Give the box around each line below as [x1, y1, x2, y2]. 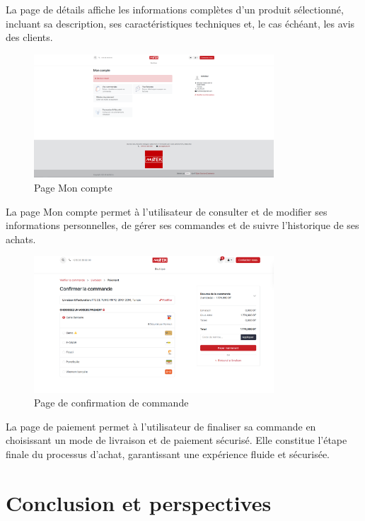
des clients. [6, 30, 53, 45]
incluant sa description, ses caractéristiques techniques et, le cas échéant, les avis [6, 16, 355, 30]
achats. [6, 231, 36, 246]
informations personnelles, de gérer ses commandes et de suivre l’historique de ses [6, 218, 359, 233]
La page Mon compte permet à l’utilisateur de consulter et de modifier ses [6, 204, 328, 218]
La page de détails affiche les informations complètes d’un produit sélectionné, [6, 2, 344, 16]
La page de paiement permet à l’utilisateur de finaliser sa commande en [6, 418, 316, 433]
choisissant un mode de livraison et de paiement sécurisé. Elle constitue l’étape [6, 433, 347, 447]
